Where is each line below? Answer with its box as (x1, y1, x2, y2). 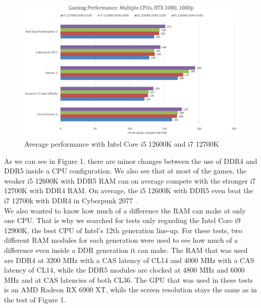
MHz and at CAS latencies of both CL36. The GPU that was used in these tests (4, 274, 253, 285)
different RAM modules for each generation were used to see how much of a (4, 235, 238, 245)
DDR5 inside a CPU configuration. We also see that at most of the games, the (4, 165, 247, 176)
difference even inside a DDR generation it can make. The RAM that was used (4, 245, 248, 255)
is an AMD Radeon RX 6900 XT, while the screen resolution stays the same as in (4, 284, 257, 295)
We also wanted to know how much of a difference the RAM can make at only (4, 205, 246, 215)
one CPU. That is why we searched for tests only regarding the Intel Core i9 (4, 215, 241, 226)
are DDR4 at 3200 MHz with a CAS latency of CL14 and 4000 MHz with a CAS (4, 254, 254, 265)
